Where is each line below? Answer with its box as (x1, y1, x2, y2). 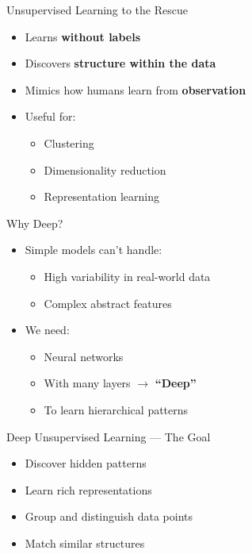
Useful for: (25, 108, 76, 125)
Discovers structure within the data (25, 55, 216, 71)
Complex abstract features (44, 294, 172, 311)
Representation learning (44, 188, 160, 205)
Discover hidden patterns (25, 455, 147, 471)
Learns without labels (25, 28, 141, 44)
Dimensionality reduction (44, 161, 166, 178)
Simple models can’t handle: (25, 241, 162, 258)
